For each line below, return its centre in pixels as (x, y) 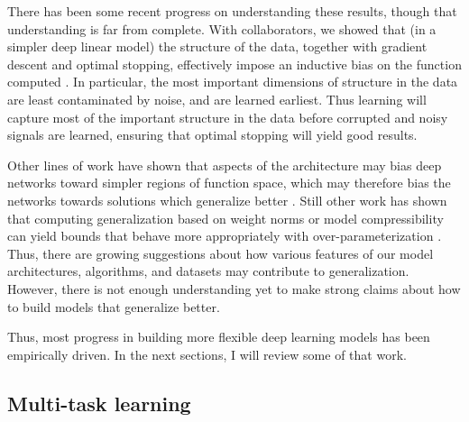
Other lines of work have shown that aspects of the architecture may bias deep (225, 165)
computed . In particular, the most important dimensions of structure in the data (233, 82)
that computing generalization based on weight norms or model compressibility (225, 218)
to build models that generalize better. (114, 306)
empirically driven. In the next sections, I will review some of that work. (207, 354)
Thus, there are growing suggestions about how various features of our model (221, 253)
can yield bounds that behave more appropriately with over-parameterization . (225, 236)
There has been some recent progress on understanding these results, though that (232, 11)
